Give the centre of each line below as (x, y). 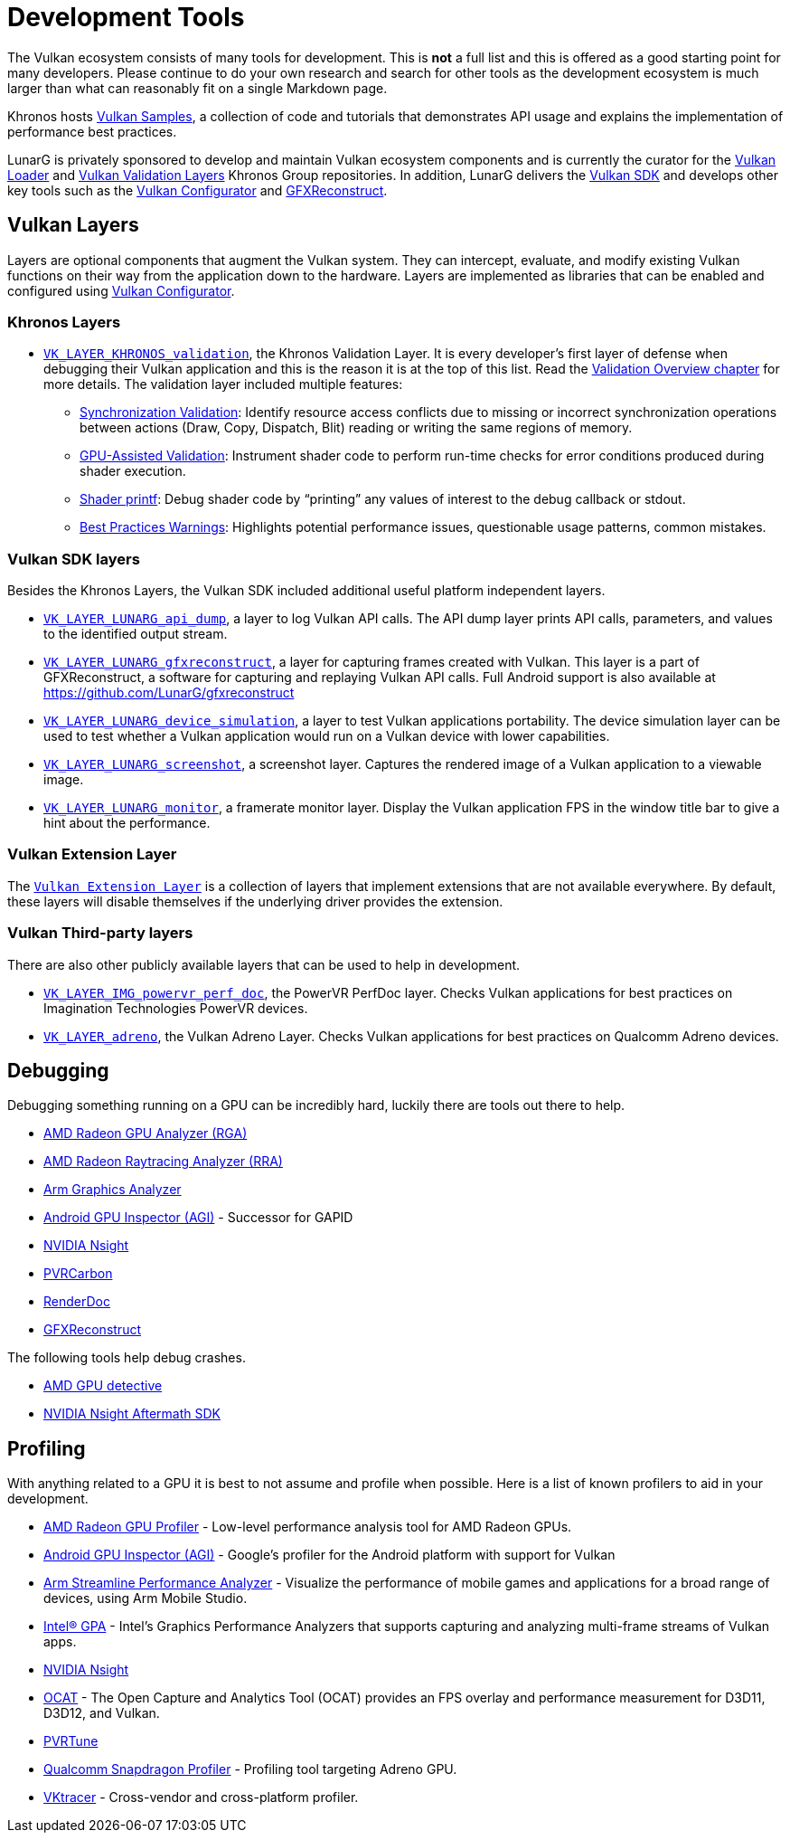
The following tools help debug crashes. (127, 1358)
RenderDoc (77, 1302)
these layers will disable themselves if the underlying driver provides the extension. (255, 901)
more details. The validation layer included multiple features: (223, 384)
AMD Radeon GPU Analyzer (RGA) (146, 1133)
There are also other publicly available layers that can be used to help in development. (264, 964)
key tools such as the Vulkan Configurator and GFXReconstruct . (197, 190)
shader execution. (133, 471)
